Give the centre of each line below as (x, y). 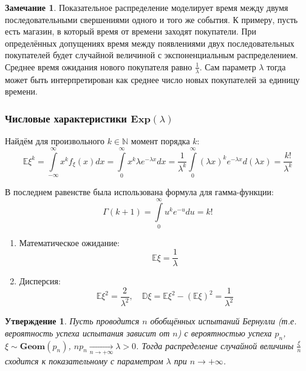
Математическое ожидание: (69, 242)
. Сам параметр (228, 66)
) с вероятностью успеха (225, 333)
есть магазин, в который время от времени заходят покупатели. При (131, 31)
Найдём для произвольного (55, 141)
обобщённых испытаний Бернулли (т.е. (223, 321)
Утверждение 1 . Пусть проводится (72, 321)
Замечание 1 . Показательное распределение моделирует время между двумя (147, 7)
